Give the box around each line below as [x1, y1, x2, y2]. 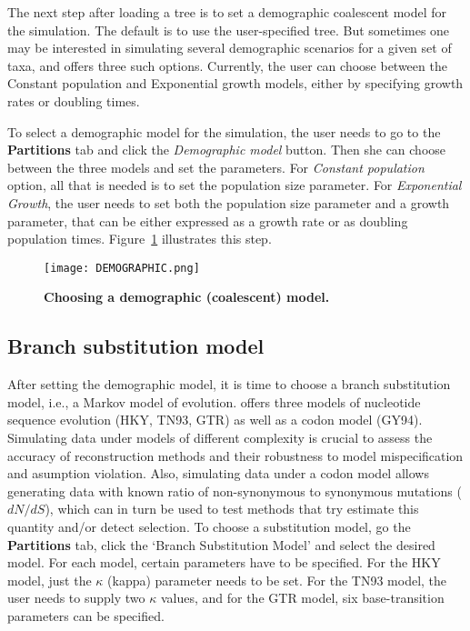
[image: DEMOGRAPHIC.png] [44, 261, 200, 275]
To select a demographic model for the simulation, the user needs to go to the [7, 122, 441, 141]
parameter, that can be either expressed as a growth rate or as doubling [7, 211, 408, 230]
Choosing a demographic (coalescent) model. [44, 287, 330, 306]
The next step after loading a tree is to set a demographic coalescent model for [7, 3, 447, 21]
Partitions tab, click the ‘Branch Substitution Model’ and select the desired [7, 535, 435, 554]
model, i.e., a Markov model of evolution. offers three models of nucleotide [7, 392, 421, 411]
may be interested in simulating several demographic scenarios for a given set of [7, 38, 452, 57]
